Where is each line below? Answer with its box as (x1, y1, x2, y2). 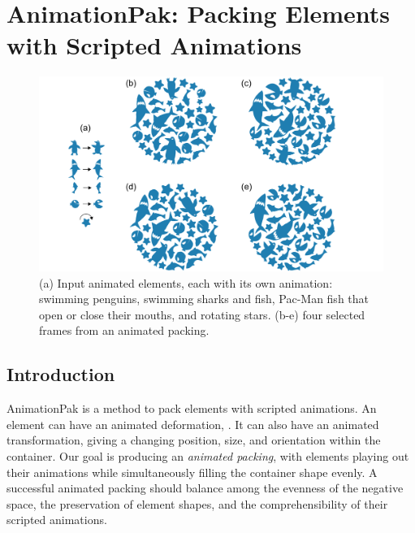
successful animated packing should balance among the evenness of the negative (6, 479, 404, 496)
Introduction (6, 362, 115, 387)
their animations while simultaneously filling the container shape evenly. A (6, 463, 378, 480)
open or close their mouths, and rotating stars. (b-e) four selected (39, 305, 365, 323)
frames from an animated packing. (39, 322, 210, 339)
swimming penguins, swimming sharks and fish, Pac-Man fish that (39, 290, 370, 307)
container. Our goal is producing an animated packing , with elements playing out (6, 448, 409, 464)
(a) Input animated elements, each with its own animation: (39, 274, 333, 291)
